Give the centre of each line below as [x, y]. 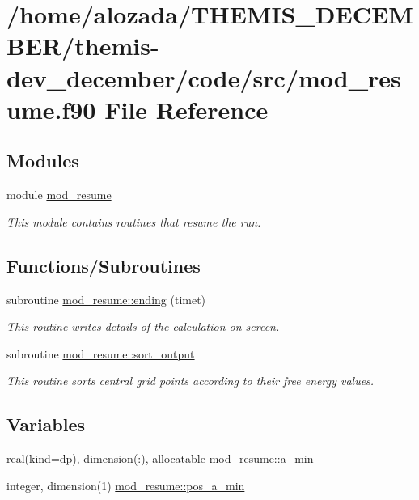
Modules [43, 161]
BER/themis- [83, 46]
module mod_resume [59, 195]
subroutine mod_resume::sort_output [101, 353]
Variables [46, 424]
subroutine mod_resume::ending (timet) [106, 299]
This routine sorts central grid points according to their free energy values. [190, 381]
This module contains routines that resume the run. [134, 221]
